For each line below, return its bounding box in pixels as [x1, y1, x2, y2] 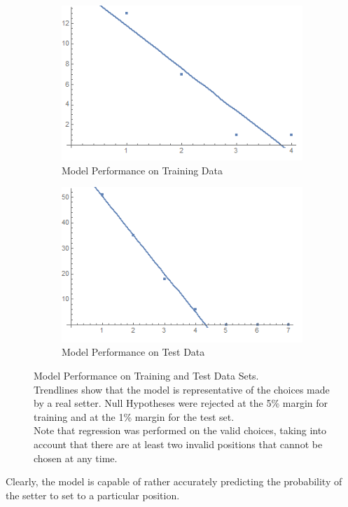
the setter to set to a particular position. [6, 487, 180, 502]
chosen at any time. [34, 450, 118, 465]
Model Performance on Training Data [62, 162, 223, 177]
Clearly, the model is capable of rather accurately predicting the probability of [6, 474, 342, 489]
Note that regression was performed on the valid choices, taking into [34, 423, 327, 438]
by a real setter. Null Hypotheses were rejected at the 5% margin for [34, 396, 328, 410]
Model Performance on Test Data [62, 345, 205, 359]
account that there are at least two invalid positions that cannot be [34, 437, 323, 452]
